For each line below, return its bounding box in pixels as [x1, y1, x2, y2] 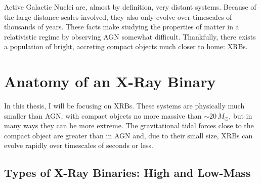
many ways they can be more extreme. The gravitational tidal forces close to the [4, 120, 254, 131]
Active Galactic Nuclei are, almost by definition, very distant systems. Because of [4, 2, 256, 12]
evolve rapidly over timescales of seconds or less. [4, 140, 153, 151]
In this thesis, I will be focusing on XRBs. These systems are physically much [4, 100, 245, 111]
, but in [229, 110, 252, 121]
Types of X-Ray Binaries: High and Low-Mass [4, 165, 251, 180]
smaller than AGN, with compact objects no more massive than [4, 110, 202, 121]
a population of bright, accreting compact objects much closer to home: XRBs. [4, 41, 248, 52]
